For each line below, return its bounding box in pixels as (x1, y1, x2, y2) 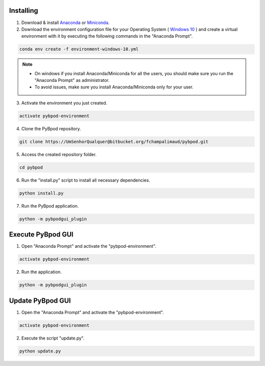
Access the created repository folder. (21, 151, 97, 157)
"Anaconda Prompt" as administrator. (34, 78, 110, 83)
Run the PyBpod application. (21, 203, 79, 209)
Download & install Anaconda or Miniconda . (21, 20, 110, 26)
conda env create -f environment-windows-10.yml (19, 47, 139, 52)
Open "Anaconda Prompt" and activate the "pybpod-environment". (21, 243, 157, 249)
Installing (9, 6, 39, 15)
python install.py (19, 190, 64, 196)
